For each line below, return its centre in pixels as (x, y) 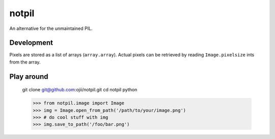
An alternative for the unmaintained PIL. (51, 28)
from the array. (25, 62)
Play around (29, 76)
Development (31, 43)
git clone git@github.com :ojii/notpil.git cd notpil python (80, 90)
